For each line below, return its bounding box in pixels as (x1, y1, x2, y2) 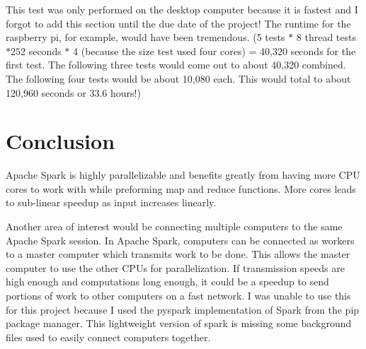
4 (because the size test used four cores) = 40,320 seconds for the (73, 43, 356, 58)
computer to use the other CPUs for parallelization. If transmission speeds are (6, 260, 345, 275)
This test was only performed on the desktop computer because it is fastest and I (6, 2, 358, 16)
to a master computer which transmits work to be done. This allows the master (6, 247, 350, 261)
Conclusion (6, 126, 115, 155)
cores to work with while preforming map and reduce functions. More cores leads (6, 181, 356, 196)
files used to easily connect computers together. (6, 329, 211, 344)
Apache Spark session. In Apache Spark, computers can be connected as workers (6, 232, 355, 247)
